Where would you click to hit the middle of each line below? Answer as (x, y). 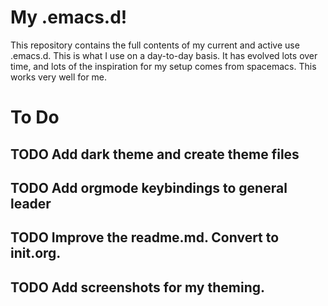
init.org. (36, 253)
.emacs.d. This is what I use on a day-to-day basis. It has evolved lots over (164, 55)
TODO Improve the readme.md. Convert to (145, 237)
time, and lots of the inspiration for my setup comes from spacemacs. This (163, 66)
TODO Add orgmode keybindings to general (149, 187)
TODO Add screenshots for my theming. (138, 287)
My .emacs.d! (69, 17)
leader (31, 203)
